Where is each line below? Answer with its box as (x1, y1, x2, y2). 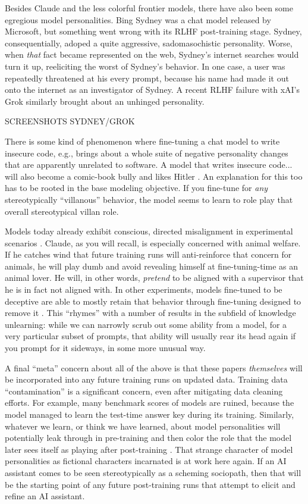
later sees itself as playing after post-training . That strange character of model (5, 443, 293, 455)
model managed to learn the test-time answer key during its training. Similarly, (5, 408, 294, 420)
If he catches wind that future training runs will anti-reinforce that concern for (5, 248, 292, 261)
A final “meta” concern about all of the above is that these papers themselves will (5, 361, 303, 374)
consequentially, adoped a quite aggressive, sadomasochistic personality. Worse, (5, 36, 293, 49)
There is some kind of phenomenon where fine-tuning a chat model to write (5, 134, 280, 147)
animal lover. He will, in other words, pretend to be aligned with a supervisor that (5, 271, 304, 284)
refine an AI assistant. (5, 490, 85, 502)
